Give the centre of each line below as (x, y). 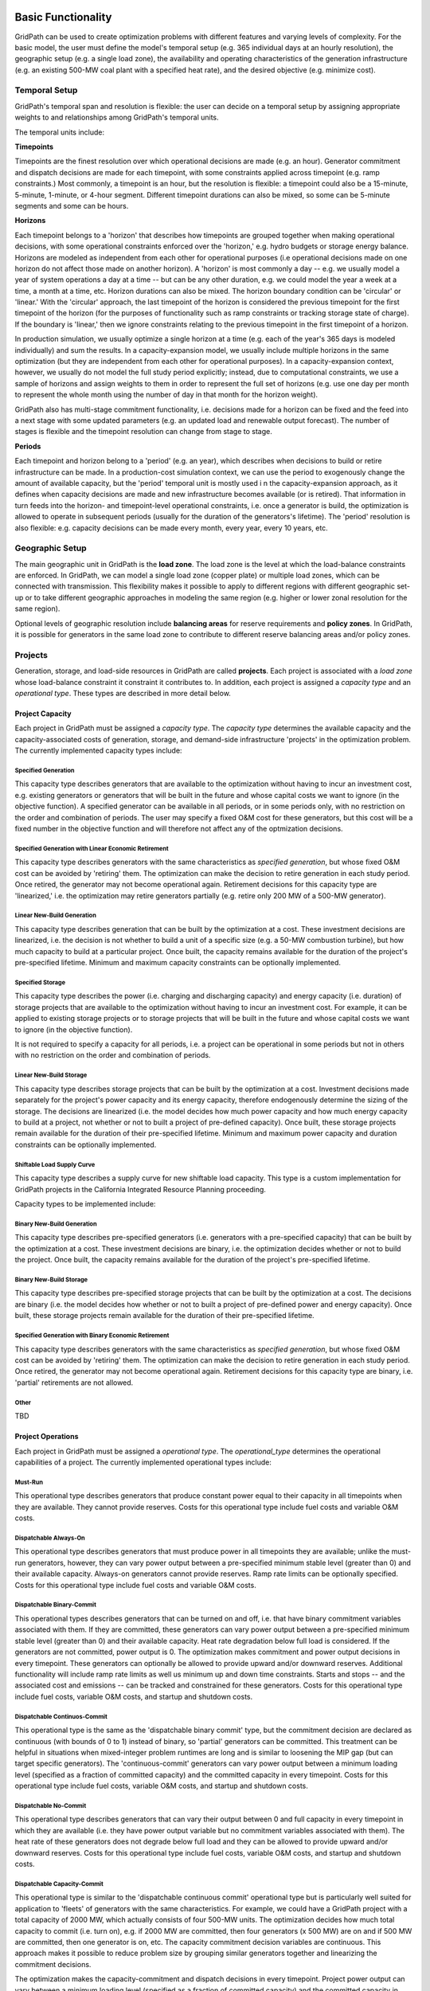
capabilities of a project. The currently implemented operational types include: (143, 1462)
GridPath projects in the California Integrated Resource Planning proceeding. (141, 1189)
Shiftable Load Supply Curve (55, 1164)
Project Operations (47, 1437)
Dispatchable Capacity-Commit (59, 1883)
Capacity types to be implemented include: (85, 1203)
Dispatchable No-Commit (51, 1805)
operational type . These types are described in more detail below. (123, 693)
